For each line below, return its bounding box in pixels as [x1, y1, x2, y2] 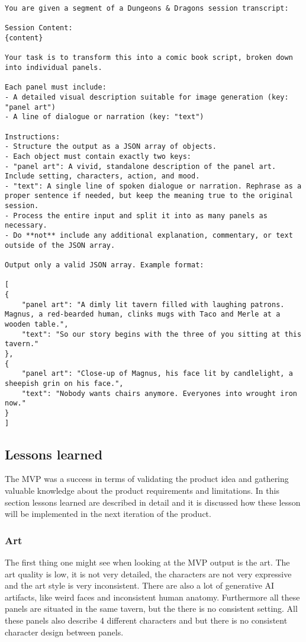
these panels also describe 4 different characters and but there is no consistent [5, 614, 288, 626]
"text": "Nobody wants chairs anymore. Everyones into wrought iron [21, 389, 297, 398]
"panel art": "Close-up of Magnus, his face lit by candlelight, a [21, 369, 293, 378]
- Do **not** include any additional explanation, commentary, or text [5, 231, 293, 240]
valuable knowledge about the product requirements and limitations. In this [5, 484, 279, 497]
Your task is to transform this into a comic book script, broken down [5, 53, 293, 62]
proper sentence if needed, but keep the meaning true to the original [5, 191, 293, 200]
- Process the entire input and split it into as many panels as [5, 211, 268, 220]
